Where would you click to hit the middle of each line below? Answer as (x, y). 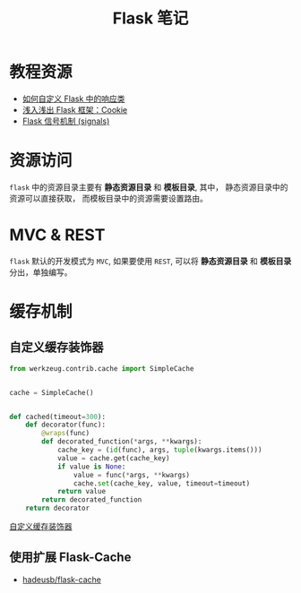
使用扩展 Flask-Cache (70, 558)
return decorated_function (92, 500)
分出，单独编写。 (41, 272)
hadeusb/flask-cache (61, 580)
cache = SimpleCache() (52, 392)
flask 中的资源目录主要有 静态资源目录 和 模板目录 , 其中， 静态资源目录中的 (149, 187)
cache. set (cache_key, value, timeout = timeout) (162, 483)
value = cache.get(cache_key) (113, 458)
